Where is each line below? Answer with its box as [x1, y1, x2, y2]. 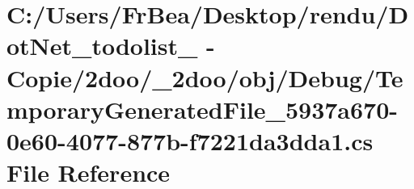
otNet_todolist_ [6, 29, 198, 62]
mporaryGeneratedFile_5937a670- [6, 92, 399, 125]
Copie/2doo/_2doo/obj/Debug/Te [6, 61, 403, 94]
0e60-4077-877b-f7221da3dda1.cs [6, 124, 374, 157]
